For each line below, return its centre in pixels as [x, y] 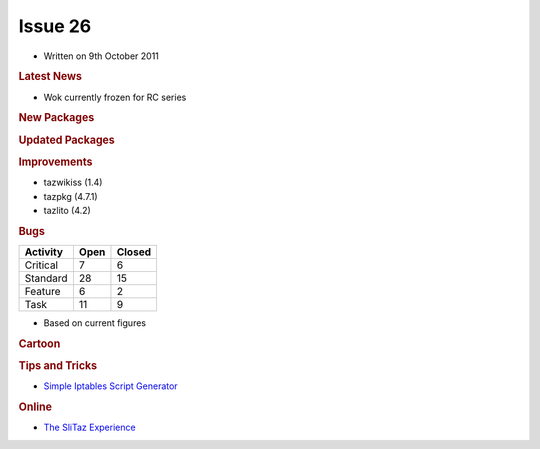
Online [35, 407]
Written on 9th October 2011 [101, 56]
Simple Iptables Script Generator [111, 386]
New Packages [56, 118]
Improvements [55, 162]
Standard [46, 278]
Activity [44, 252]
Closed [134, 252]
